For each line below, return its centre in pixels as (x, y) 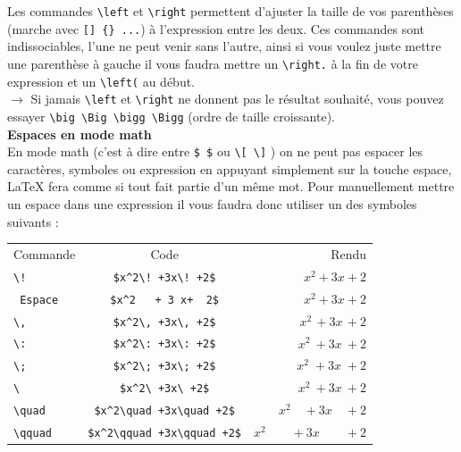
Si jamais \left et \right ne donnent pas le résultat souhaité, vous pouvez (237, 99)
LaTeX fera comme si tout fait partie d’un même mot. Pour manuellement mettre (231, 186)
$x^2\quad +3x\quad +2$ (164, 411)
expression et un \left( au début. (101, 81)
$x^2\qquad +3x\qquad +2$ (165, 434)
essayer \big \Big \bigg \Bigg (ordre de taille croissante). (172, 116)
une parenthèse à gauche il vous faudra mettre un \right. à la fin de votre (213, 63)
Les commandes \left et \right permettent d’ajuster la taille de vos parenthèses (230, 11)
